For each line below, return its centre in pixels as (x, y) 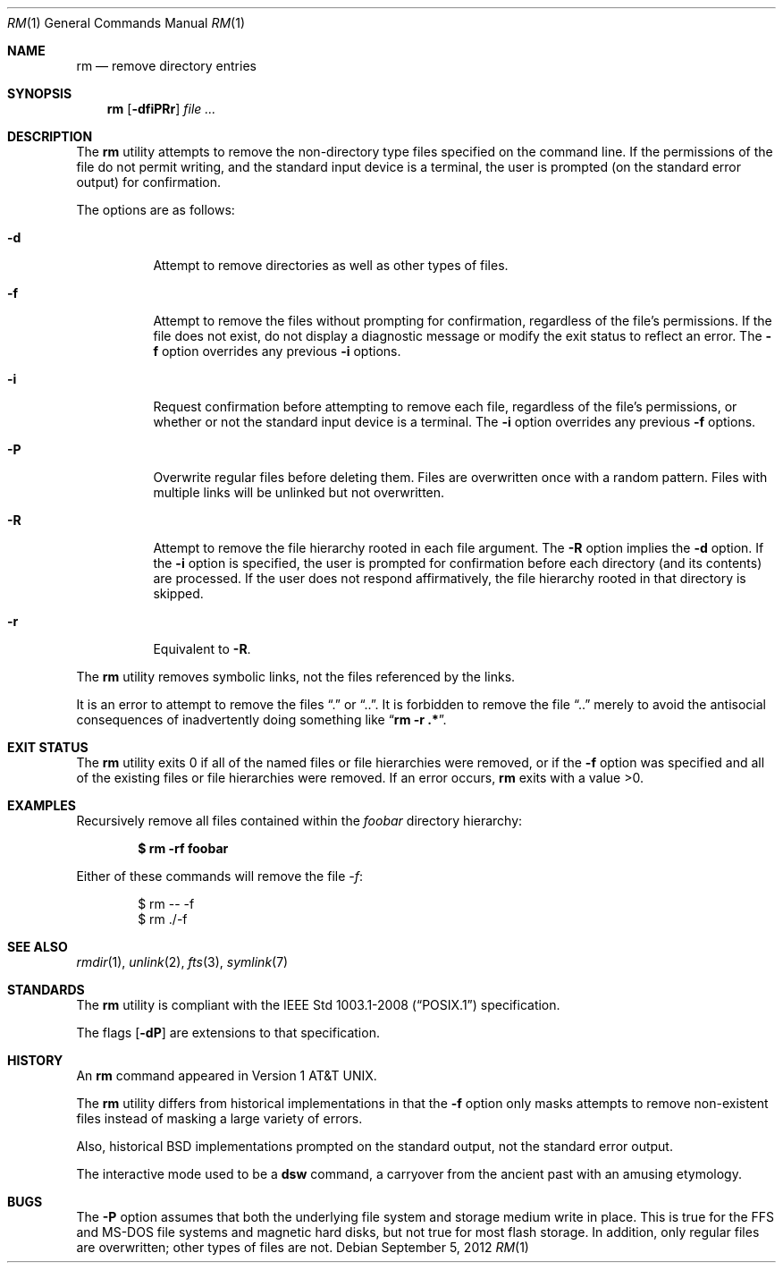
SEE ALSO (38, 947)
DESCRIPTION (50, 136)
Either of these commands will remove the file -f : (220, 876)
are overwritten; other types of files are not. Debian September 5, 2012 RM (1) (303, 1247)
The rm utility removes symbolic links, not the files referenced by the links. (296, 677)
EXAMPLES (42, 805)
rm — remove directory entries (166, 66)
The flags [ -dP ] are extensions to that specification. (228, 1033)
